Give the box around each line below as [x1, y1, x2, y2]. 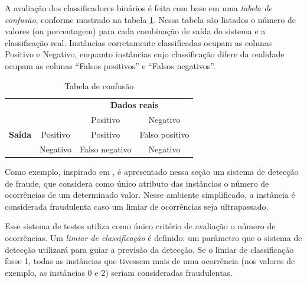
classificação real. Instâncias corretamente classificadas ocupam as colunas [5, 36, 272, 48]
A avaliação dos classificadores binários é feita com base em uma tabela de [5, 2, 272, 14]
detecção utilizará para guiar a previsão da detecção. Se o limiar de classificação [5, 243, 294, 255]
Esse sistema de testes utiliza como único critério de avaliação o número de [5, 220, 276, 232]
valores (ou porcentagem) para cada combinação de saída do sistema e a [5, 25, 266, 37]
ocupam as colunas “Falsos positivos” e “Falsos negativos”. [5, 59, 215, 71]
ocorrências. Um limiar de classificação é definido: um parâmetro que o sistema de [5, 232, 302, 243]
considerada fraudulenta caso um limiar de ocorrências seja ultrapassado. [5, 200, 269, 212]
